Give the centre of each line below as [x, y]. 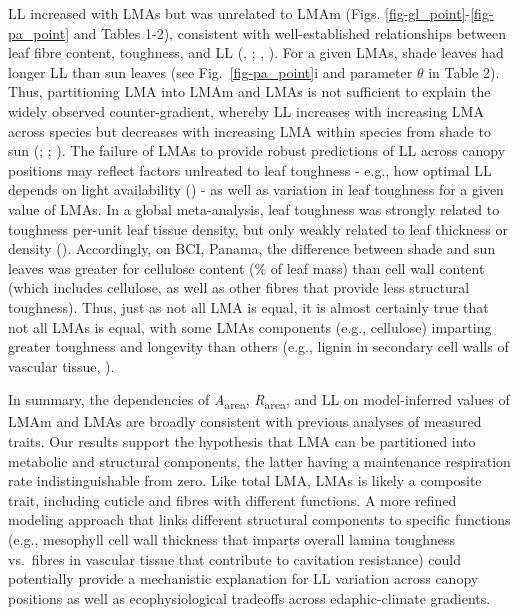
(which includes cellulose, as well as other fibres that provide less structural [239, 287]
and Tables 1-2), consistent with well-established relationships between [289, 32]
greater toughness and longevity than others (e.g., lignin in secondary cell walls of [258, 346]
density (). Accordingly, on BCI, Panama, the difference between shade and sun [252, 248]
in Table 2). [464, 71]
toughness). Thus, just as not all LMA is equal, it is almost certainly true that [248, 306]
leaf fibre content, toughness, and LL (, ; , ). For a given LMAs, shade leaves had [256, 52]
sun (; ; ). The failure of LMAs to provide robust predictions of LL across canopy [257, 150]
